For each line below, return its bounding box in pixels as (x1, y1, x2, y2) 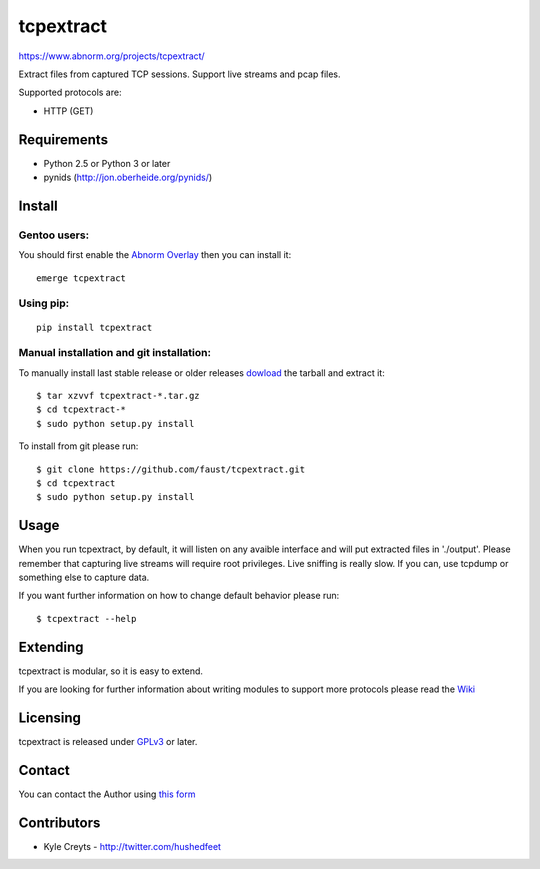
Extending (18, 638, 84, 655)
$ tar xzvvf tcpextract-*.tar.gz (36, 390, 200, 402)
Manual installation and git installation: (18, 346, 212, 360)
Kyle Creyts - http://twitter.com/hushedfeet (43, 840, 222, 852)
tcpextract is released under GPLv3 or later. (18, 736, 198, 748)
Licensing (18, 709, 82, 726)
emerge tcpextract (36, 272, 127, 284)
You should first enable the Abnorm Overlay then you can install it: (18, 249, 292, 261)
